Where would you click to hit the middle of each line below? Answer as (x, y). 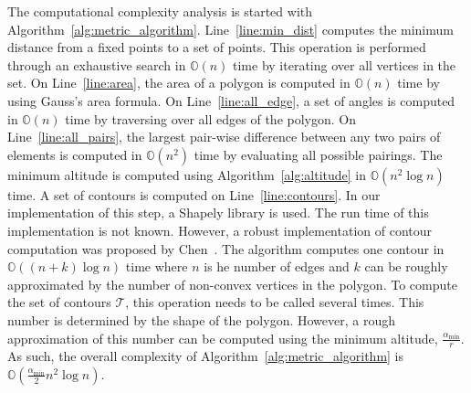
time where (157, 266)
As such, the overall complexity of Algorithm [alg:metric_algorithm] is (206, 356)
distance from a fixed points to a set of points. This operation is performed (217, 47)
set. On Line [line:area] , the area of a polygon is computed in (179, 83)
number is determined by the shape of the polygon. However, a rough (201, 319)
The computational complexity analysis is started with (160, 11)
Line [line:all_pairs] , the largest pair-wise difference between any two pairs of (224, 137)
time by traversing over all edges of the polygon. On (210, 118)
